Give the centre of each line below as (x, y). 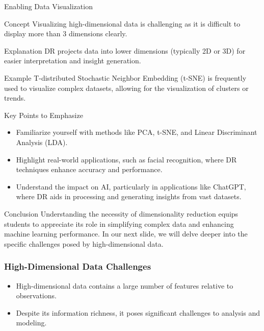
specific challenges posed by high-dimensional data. (84, 243)
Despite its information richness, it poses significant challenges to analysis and (138, 312)
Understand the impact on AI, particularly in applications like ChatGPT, (131, 186)
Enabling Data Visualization (48, 6)
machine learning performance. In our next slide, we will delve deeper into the (126, 234)
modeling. (31, 323)
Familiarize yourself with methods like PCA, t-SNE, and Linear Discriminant (137, 132)
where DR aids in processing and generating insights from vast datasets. (129, 196)
